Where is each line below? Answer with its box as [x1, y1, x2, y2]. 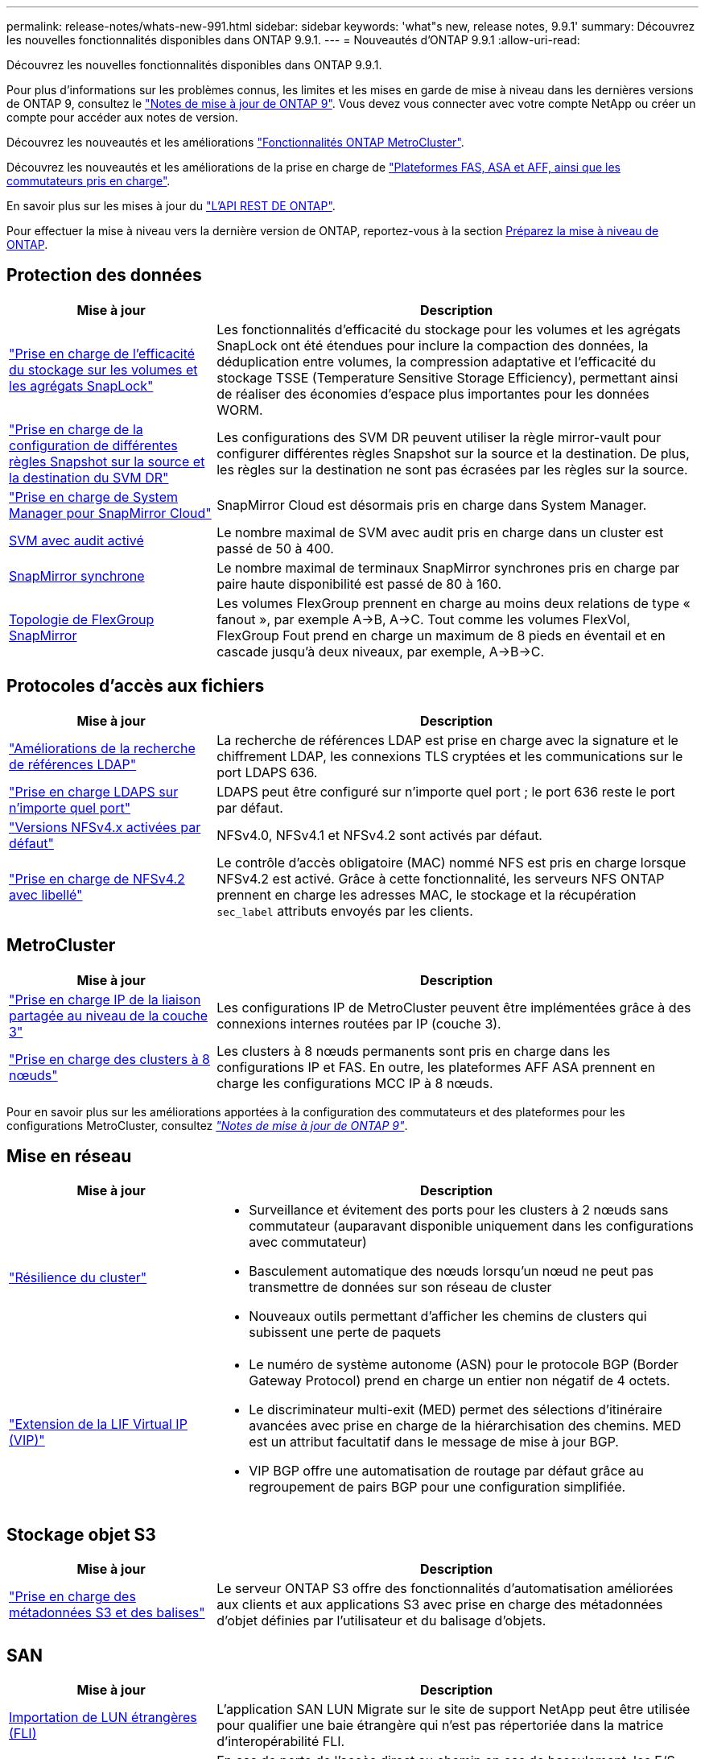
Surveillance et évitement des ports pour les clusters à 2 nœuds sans [249, 1202, 669, 1219]
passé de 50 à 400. [216, 540, 334, 557]
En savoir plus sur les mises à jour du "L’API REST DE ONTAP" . [6, 199, 336, 213]
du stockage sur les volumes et [9, 361, 198, 378]
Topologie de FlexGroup [9, 610, 155, 627]
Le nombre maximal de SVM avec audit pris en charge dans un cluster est [216, 524, 664, 540]
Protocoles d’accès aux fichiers [6, 676, 265, 697]
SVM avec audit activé [9, 532, 144, 548]
